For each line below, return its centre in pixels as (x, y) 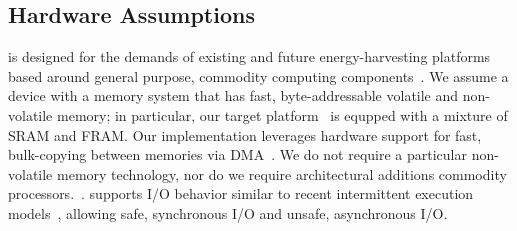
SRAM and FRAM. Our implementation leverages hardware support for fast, (245, 134)
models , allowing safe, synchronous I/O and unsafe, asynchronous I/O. (228, 212)
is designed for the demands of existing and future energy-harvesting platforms (249, 56)
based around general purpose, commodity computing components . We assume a (258, 75)
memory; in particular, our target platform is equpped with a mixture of (282, 114)
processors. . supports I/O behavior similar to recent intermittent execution (241, 193)
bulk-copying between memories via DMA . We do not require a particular (237, 154)
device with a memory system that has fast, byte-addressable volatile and (233, 95)
